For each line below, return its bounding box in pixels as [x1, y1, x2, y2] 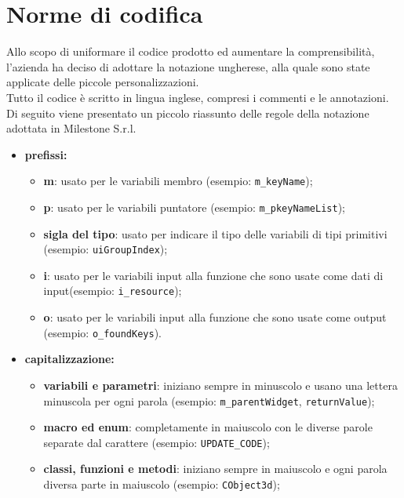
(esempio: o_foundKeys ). [43, 324, 162, 340]
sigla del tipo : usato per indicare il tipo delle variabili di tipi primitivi [43, 225, 388, 242]
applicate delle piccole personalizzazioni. [6, 74, 199, 90]
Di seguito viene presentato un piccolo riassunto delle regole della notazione [6, 104, 369, 121]
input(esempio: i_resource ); [43, 282, 182, 299]
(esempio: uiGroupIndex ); [43, 241, 168, 257]
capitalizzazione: [24, 351, 115, 367]
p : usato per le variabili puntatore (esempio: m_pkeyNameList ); [43, 198, 346, 215]
